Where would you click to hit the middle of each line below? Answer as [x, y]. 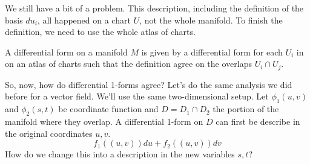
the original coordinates [49, 133]
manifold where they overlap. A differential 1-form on [104, 121]
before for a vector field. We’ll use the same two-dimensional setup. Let [137, 96]
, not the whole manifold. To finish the [211, 20]
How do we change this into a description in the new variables [120, 154]
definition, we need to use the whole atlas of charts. [100, 32]
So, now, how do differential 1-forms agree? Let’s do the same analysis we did [149, 84]
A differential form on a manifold [66, 52]
